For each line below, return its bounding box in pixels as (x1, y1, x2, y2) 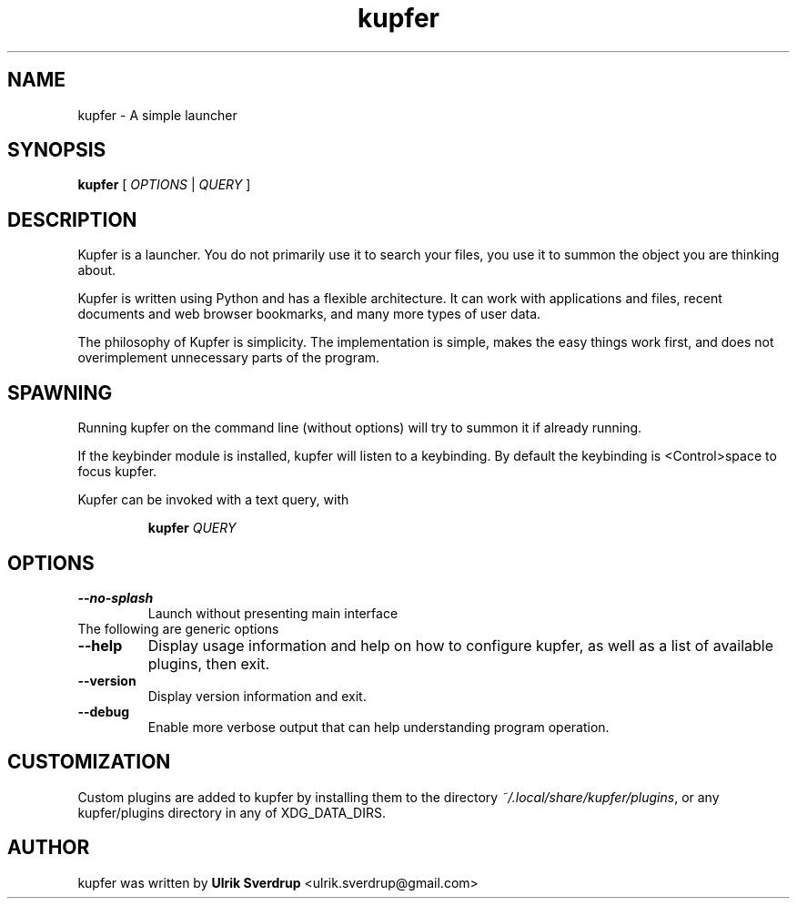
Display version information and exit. (147, 687, 367, 704)
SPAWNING (7, 381, 113, 404)
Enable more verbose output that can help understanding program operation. (147, 718, 610, 735)
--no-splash (77, 589, 154, 606)
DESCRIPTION (7, 208, 137, 231)
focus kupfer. (77, 463, 157, 480)
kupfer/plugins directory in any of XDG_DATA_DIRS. (77, 804, 386, 820)
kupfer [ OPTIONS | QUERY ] (77, 177, 251, 193)
